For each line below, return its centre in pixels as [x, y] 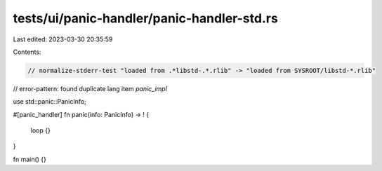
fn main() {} [30, 159]
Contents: [27, 52]
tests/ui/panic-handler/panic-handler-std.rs [146, 18]
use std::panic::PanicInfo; [50, 102]
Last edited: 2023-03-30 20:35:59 [63, 39]
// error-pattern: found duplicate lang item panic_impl [90, 88]
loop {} [40, 130]
